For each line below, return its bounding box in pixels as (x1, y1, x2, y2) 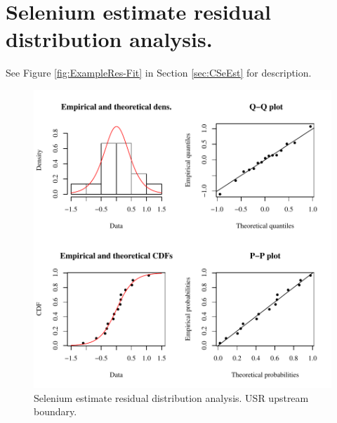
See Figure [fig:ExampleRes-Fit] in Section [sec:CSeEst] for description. (6, 65, 312, 80)
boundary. (34, 404, 77, 419)
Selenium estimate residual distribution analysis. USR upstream (34, 390, 309, 405)
